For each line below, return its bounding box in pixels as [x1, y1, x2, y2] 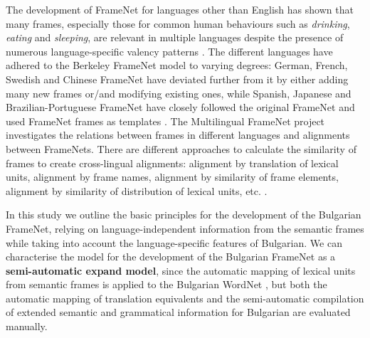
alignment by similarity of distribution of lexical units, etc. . [6, 183, 268, 198]
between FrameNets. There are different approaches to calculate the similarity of [6, 141, 356, 156]
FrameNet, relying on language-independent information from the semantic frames [6, 221, 364, 236]
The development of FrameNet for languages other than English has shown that [6, 2, 354, 16]
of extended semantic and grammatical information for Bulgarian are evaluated [6, 305, 351, 319]
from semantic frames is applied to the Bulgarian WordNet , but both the [6, 277, 327, 292]
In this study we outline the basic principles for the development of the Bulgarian [6, 207, 361, 222]
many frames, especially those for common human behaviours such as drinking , [6, 16, 350, 31]
